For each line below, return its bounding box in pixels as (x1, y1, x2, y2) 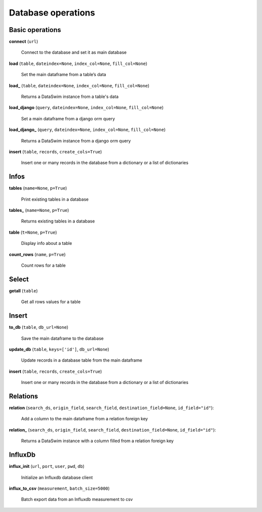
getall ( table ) (9, 288, 38, 293)
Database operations (9, 7, 96, 18)
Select (9, 275, 29, 283)
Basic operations (9, 26, 62, 34)
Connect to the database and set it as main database (21, 49, 127, 55)
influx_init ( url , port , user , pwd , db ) (9, 464, 85, 469)
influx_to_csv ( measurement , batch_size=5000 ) (9, 485, 110, 491)
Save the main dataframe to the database (21, 335, 104, 341)
